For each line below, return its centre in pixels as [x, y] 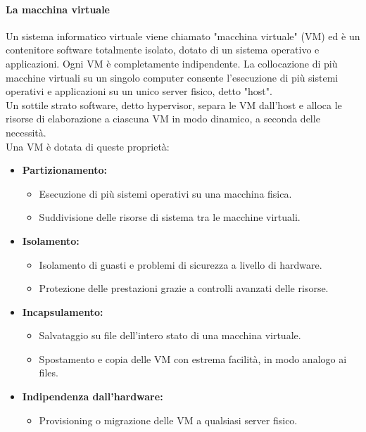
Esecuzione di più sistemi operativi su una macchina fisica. [165, 193]
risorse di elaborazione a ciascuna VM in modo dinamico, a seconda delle [163, 119]
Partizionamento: [65, 170]
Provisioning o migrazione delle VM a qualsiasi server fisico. [168, 420]
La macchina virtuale [58, 9]
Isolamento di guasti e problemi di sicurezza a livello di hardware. [181, 264]
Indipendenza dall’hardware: [93, 396]
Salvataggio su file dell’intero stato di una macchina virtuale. [170, 335]
